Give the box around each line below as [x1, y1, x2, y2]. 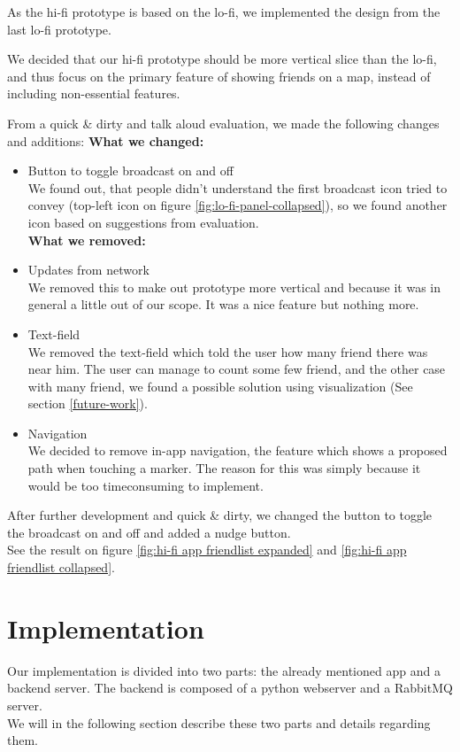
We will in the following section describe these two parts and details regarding [7, 713, 431, 732]
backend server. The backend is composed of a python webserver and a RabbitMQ [7, 678, 453, 697]
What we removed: [27, 230, 146, 249]
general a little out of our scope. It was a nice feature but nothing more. [27, 295, 419, 314]
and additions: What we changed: [7, 131, 204, 150]
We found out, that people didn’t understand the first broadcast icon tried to [27, 178, 448, 197]
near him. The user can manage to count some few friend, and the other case [27, 360, 446, 378]
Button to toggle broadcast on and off [27, 161, 234, 180]
